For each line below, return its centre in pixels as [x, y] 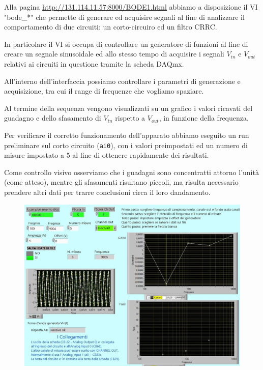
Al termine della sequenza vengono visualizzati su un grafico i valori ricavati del [128, 108]
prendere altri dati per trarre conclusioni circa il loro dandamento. [107, 192]
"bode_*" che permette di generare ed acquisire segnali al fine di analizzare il [124, 17]
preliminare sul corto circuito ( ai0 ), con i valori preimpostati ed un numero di [126, 145]
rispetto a [130, 118]
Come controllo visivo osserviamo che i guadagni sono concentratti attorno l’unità [131, 172]
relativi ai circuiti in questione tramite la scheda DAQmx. [94, 63]
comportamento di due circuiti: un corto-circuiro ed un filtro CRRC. [111, 27]
